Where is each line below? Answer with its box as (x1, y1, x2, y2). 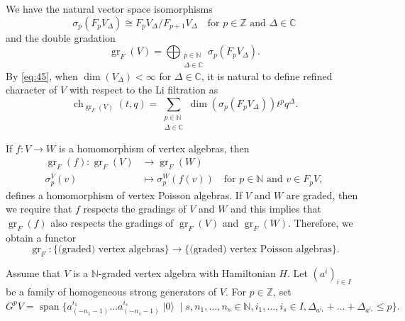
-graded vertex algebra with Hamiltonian (98, 266, 276, 281)
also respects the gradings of (50, 215, 174, 230)
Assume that (6, 266, 61, 281)
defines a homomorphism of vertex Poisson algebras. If (6, 187, 243, 202)
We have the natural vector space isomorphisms (6, 1, 213, 16)
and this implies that (231, 201, 321, 216)
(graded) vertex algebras (58, 244, 165, 255)
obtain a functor (6, 230, 77, 244)
